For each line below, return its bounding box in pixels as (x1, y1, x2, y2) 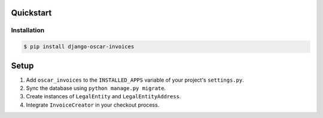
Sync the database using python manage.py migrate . (26, 85, 166, 92)
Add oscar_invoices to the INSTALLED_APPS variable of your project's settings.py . (26, 76, 245, 83)
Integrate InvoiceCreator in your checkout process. (26, 101, 160, 108)
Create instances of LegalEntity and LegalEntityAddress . (26, 93, 181, 100)
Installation (11, 26, 45, 35)
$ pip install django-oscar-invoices (23, 44, 135, 50)
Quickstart (11, 8, 52, 18)
